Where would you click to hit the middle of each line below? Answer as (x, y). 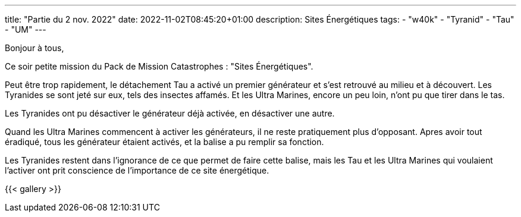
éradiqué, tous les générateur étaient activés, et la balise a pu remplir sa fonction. (164, 142)
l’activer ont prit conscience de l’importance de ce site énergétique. (137, 170)
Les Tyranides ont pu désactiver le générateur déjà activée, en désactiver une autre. (170, 113)
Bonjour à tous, (34, 48)
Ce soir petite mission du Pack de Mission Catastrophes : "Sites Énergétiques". (159, 66)
